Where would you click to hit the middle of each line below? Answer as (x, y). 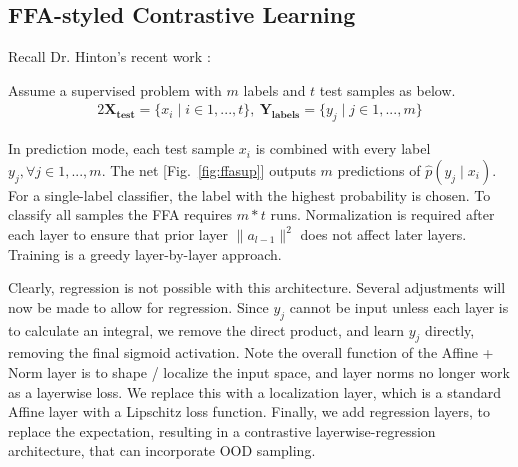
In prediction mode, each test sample (121, 148)
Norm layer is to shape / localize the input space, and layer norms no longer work (259, 371)
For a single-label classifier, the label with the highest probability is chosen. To (249, 194)
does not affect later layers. (383, 234)
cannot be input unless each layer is (399, 306)
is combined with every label (343, 148)
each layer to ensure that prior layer (118, 234)
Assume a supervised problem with (115, 89)
